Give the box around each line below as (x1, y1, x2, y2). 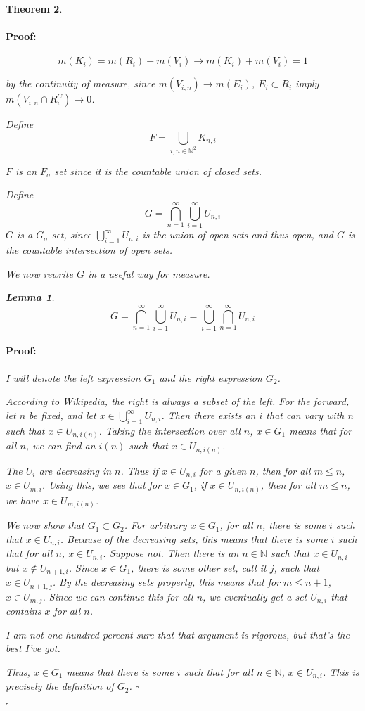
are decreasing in (39, 463, 112, 478)
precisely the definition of (6, 679, 114, 693)
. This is (322, 664, 359, 679)
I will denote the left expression (6, 370, 141, 385)
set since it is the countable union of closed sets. (54, 163, 262, 178)
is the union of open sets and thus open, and (142, 227, 334, 242)
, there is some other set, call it (131, 560, 267, 575)
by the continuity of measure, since (6, 76, 155, 91)
